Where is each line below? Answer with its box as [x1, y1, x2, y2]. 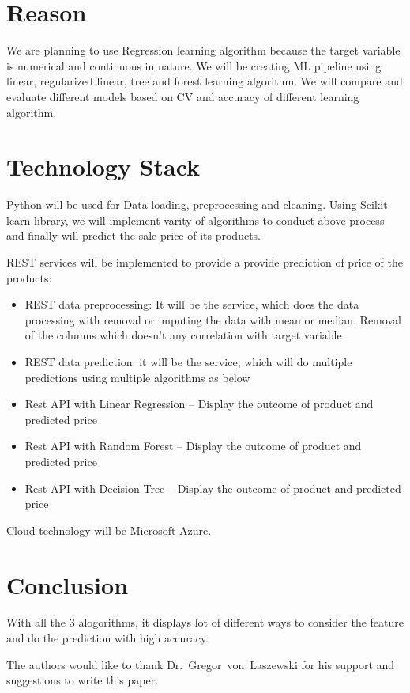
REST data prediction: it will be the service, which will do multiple [24, 353, 352, 369]
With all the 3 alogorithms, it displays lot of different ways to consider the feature [6, 614, 404, 631]
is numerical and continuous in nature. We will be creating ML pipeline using [6, 57, 382, 74]
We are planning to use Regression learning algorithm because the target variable [6, 42, 401, 59]
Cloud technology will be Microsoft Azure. [6, 521, 212, 538]
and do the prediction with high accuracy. [6, 630, 209, 646]
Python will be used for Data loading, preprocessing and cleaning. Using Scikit [6, 196, 388, 213]
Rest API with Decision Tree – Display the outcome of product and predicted [24, 479, 401, 496]
